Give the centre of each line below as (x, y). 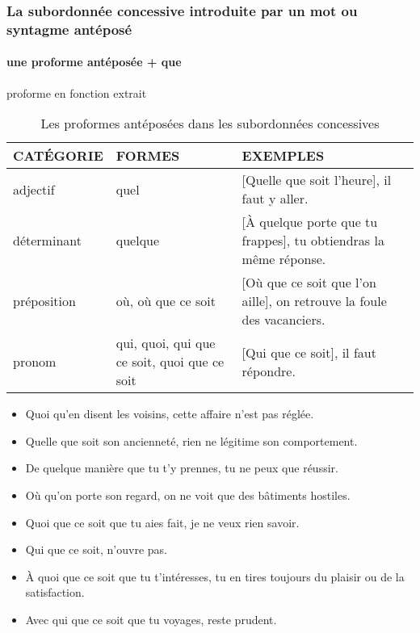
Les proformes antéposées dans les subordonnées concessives (210, 124)
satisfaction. (55, 592)
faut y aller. (275, 199)
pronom (35, 362)
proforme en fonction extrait (77, 92)
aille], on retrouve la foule (314, 301)
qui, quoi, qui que (166, 343)
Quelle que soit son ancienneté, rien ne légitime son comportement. (191, 440)
